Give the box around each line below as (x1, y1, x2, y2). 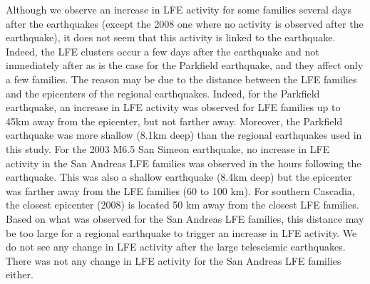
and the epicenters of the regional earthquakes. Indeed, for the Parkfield (6, 85, 320, 100)
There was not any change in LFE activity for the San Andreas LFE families (6, 253, 341, 268)
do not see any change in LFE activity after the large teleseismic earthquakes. (6, 239, 346, 254)
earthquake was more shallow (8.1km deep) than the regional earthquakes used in (6, 127, 362, 142)
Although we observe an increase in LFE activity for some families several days (6, 2, 351, 16)
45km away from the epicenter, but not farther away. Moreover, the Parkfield (6, 113, 343, 128)
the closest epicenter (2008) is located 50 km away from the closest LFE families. (6, 197, 359, 212)
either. (6, 267, 34, 282)
